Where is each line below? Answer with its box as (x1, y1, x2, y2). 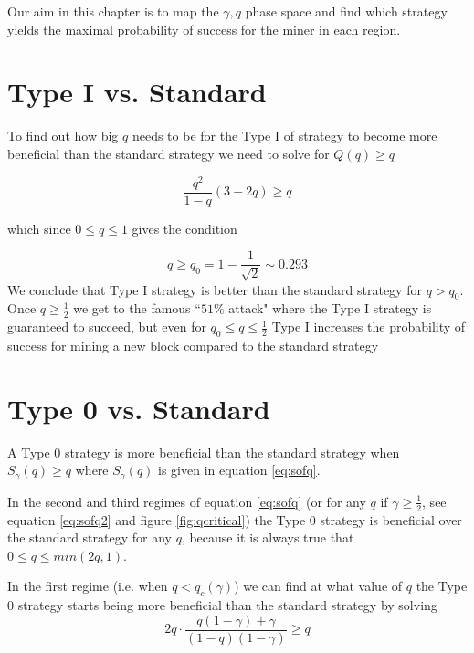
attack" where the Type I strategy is (228, 299, 432, 318)
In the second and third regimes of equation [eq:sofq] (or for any (7, 491, 366, 511)
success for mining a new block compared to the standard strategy (7, 336, 379, 355)
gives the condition (132, 218, 237, 237)
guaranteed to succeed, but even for (7, 317, 206, 336)
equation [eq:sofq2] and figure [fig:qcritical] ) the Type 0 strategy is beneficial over (7, 510, 462, 529)
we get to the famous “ (73, 299, 201, 318)
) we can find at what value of (234, 576, 403, 595)
